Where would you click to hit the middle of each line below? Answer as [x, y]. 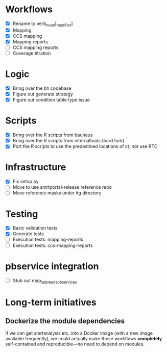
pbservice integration [52, 266]
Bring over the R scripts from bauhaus [53, 135]
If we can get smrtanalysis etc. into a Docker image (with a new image [79, 333]
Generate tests [28, 234]
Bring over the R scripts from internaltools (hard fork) [68, 141]
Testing [22, 214]
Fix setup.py [26, 182]
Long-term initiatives [51, 302]
